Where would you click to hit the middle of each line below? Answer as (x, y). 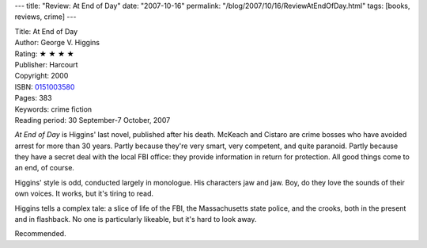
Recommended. (40, 234)
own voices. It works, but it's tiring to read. (84, 193)
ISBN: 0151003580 (45, 86)
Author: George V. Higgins (57, 43)
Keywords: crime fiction (53, 109)
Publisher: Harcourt (46, 64)
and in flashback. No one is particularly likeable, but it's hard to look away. (136, 219)
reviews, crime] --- (45, 17)
